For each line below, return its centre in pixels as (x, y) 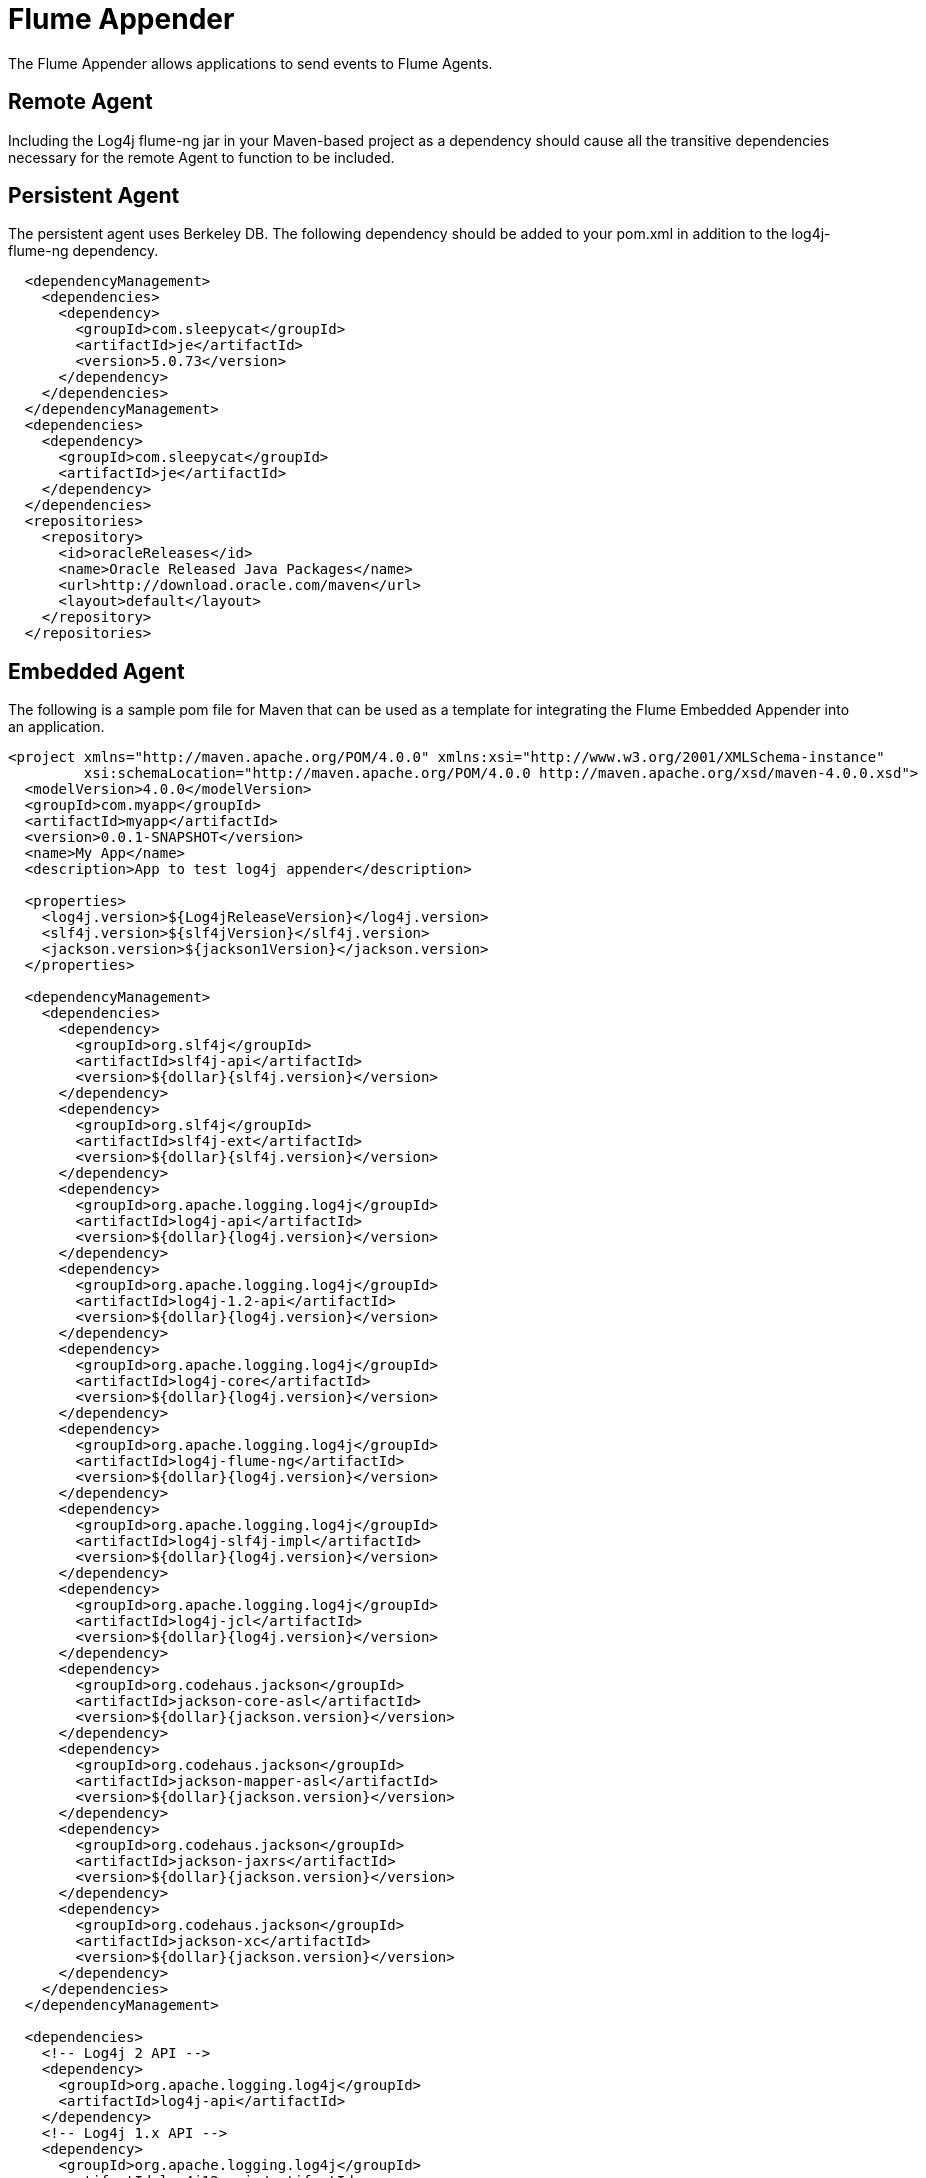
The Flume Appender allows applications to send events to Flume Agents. (250, 63)
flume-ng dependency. (83, 251)
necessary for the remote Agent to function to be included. (201, 157)
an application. (56, 727)
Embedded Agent (96, 671)
